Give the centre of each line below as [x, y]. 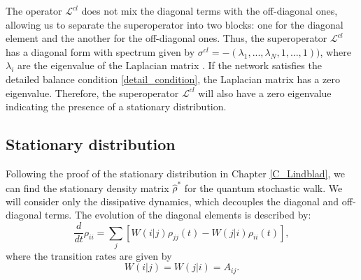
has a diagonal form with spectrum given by [100, 51]
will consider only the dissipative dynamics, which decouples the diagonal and [172, 201]
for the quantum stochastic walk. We [263, 187]
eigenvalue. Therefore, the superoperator [92, 93]
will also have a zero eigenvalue [265, 93]
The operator [34, 10]
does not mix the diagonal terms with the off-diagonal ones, [210, 10]
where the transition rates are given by [89, 255]
